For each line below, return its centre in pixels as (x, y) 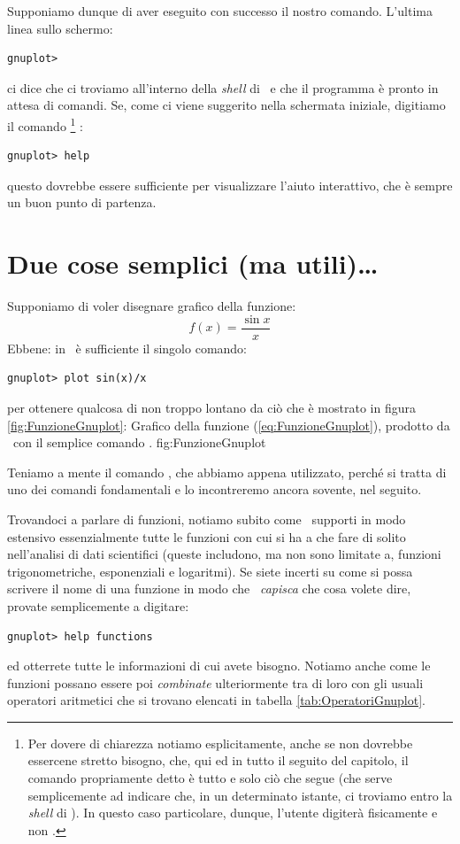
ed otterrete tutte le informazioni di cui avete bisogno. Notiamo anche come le (219, 666)
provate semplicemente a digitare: (98, 605)
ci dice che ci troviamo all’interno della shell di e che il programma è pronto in (223, 87)
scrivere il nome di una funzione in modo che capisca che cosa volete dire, (209, 588)
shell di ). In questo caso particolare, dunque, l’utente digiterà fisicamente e (233, 813)
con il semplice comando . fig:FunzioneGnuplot (139, 442)
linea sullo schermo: (60, 28)
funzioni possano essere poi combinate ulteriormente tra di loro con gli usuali (215, 682)
